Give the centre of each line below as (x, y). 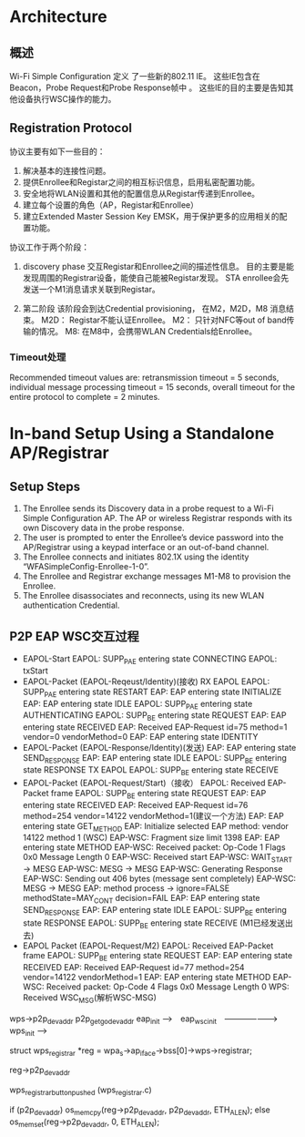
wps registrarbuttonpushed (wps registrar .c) (81, 1091)
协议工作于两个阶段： (49, 247)
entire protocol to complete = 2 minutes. (85, 397)
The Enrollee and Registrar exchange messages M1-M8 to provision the (157, 577)
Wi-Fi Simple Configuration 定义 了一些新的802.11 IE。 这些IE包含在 (135, 76)
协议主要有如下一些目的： (57, 151)
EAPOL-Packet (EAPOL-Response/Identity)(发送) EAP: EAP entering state (159, 748)
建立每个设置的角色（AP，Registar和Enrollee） (110, 205)
